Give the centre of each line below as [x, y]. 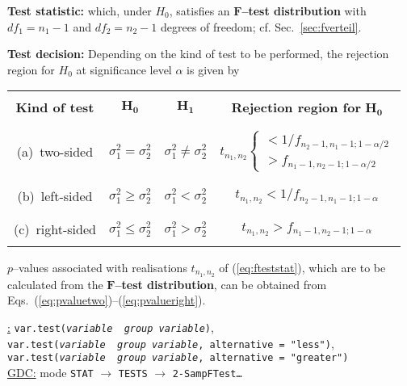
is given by [213, 69]
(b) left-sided [55, 196]
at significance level [124, 69]
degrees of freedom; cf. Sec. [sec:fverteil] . [261, 26]
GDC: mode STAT [50, 373]
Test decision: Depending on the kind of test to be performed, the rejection [198, 54]
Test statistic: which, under [80, 10]
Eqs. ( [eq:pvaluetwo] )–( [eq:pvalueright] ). [107, 300]
